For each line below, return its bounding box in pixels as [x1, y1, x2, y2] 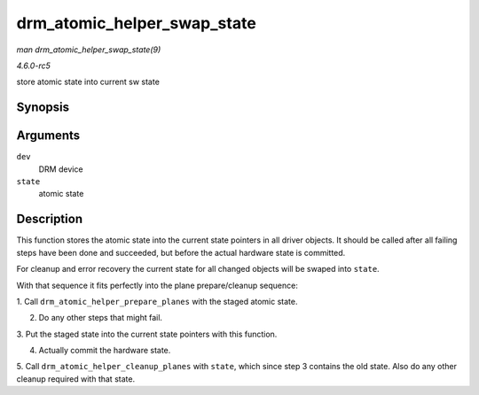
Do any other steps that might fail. [38, 313, 163, 323]
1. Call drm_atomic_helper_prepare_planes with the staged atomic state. [16, 296, 298, 306]
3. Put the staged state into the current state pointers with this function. [16, 329, 278, 339]
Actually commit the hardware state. [38, 345, 171, 356]
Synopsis [16, 100, 70, 115]
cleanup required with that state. [16, 373, 136, 384]
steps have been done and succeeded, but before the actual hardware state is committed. [16, 247, 346, 258]
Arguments [16, 128, 81, 143]
